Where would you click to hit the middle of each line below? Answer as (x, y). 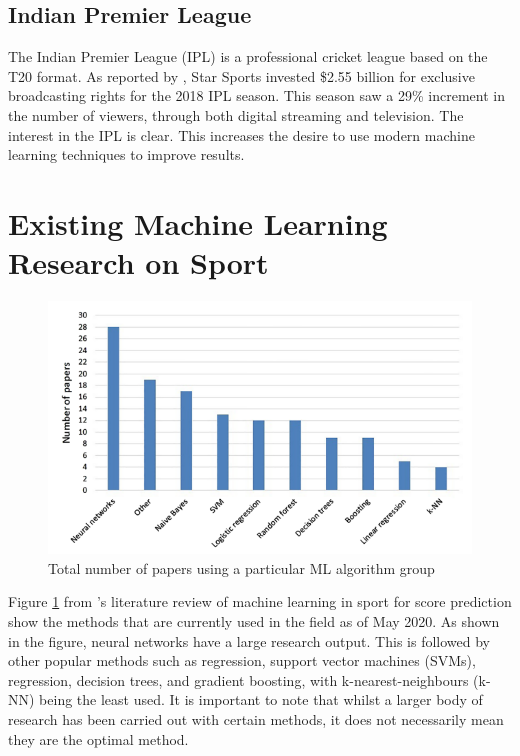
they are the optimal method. (98, 738)
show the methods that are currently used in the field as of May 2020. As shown (254, 621)
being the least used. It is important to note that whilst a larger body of (261, 699)
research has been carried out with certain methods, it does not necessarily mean (256, 718)
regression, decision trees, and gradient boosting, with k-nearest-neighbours (238, 679)
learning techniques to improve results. (126, 154)
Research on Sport (138, 262)
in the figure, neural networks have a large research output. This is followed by (249, 640)
